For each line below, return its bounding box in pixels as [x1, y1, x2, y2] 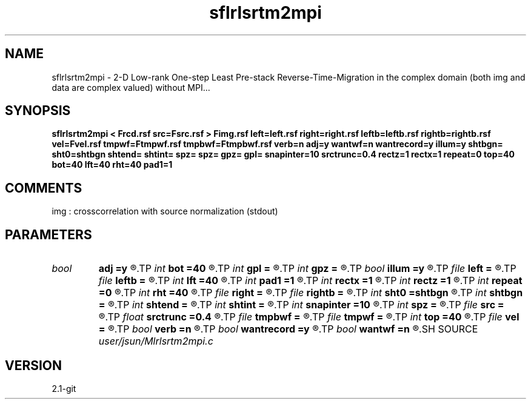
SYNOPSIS [5, 103, 71, 119]
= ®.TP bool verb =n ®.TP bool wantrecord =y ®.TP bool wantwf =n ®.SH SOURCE [98, 323, 478, 336]
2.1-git [52, 383, 76, 394]
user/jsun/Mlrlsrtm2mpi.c [98, 335, 213, 348]
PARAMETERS [5, 227, 92, 242]
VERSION [5, 357, 62, 373]
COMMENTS [5, 180, 82, 196]
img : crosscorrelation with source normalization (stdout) [52, 206, 278, 217]
